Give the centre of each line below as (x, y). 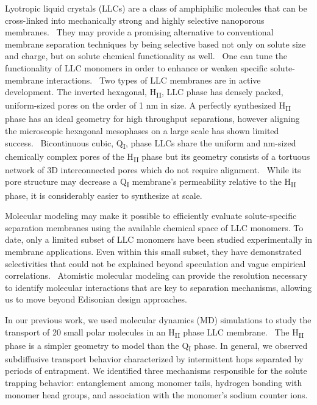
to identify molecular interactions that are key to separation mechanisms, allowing (158, 287)
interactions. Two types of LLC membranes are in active (154, 80)
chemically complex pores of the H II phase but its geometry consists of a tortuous (158, 157)
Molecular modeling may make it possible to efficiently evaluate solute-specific (151, 216)
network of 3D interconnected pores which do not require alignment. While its (153, 169)
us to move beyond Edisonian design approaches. (96, 299)
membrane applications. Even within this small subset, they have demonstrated (153, 251)
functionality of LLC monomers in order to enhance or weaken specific (136, 67)
